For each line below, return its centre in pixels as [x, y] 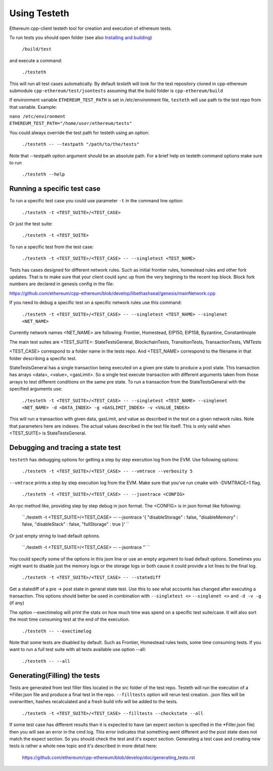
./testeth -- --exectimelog [57, 631]
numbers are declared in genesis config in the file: [62, 284]
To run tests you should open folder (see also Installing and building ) [81, 37]
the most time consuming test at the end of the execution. [70, 619]
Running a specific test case [55, 189]
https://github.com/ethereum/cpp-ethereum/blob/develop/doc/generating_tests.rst [108, 757]
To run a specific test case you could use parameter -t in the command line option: [97, 201]
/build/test [37, 49]
